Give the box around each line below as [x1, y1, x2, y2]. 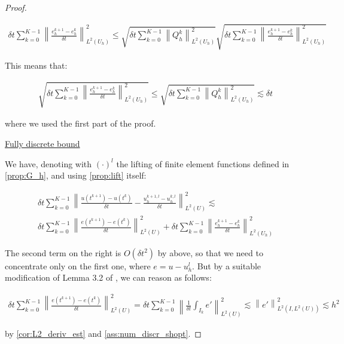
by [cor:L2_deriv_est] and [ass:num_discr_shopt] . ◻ [5, 327, 202, 340]
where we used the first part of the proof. [5, 117, 156, 130]
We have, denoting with [5, 157, 92, 170]
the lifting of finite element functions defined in [116, 157, 290, 170]
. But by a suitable [192, 259, 261, 272]
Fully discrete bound [5, 137, 80, 149]
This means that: [5, 59, 68, 72]
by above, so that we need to [157, 246, 263, 259]
